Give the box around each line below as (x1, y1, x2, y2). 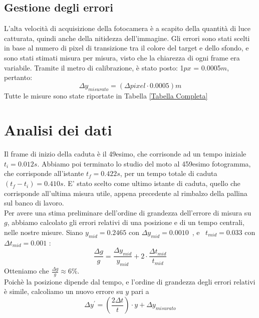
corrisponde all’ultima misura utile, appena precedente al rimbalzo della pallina (4, 187, 247, 198)
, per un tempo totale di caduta (120, 168, 217, 178)
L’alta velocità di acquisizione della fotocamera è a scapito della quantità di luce (4, 23, 250, 33)
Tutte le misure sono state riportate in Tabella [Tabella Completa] (4, 90, 208, 100)
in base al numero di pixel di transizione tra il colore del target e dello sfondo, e (4, 42, 249, 53)
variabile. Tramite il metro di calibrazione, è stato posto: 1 (4, 62, 184, 72)
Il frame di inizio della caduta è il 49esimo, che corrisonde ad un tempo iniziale (4, 148, 246, 159)
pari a (131, 286, 149, 296)
